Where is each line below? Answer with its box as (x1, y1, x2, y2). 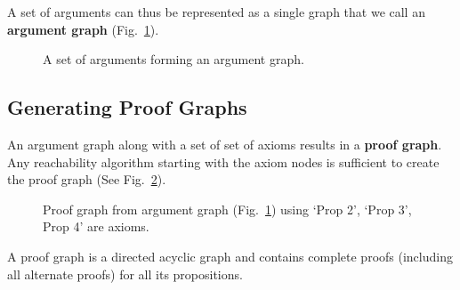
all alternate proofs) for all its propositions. (7, 264, 243, 283)
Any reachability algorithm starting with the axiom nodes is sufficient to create (7, 152, 440, 171)
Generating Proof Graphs (7, 93, 247, 121)
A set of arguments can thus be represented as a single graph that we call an (7, 3, 425, 20)
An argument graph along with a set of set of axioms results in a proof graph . (7, 134, 442, 153)
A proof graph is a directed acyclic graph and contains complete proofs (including (7, 246, 453, 265)
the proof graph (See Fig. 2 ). (7, 170, 166, 189)
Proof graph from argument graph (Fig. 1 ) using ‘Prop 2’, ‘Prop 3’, (43, 199, 412, 218)
